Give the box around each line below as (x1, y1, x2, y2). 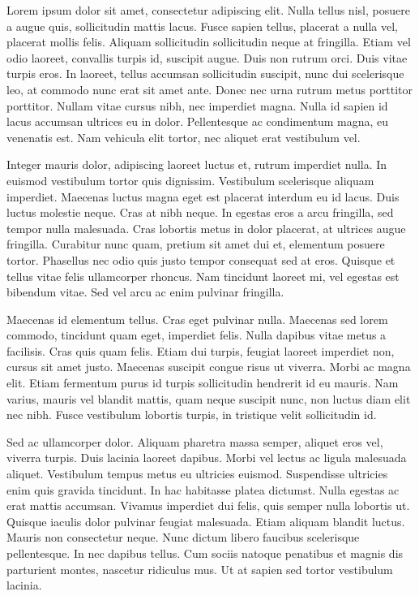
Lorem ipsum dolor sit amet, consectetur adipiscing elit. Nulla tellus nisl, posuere (6, 2, 410, 18)
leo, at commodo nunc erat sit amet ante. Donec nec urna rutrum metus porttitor (6, 80, 413, 97)
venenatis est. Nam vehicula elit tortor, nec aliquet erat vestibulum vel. (6, 128, 361, 145)
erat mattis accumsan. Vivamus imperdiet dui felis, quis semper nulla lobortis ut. (6, 497, 410, 514)
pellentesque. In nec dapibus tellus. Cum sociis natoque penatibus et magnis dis (6, 545, 404, 561)
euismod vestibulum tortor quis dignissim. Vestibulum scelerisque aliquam (6, 171, 374, 188)
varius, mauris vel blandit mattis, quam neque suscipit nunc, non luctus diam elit (6, 390, 411, 407)
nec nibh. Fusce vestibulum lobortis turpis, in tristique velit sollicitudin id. (6, 406, 377, 423)
